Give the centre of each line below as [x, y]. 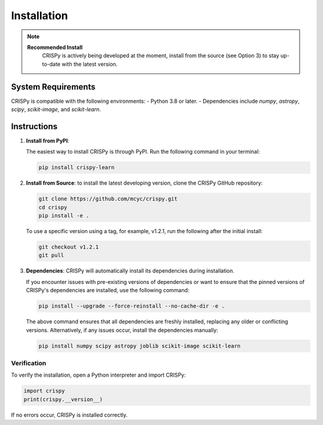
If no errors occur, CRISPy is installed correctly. [69, 415]
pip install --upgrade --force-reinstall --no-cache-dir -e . [132, 306]
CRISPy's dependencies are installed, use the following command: [108, 291]
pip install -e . [64, 216]
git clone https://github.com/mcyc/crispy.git [108, 199]
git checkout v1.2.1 [68, 247]
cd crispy [53, 207]
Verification [29, 363]
